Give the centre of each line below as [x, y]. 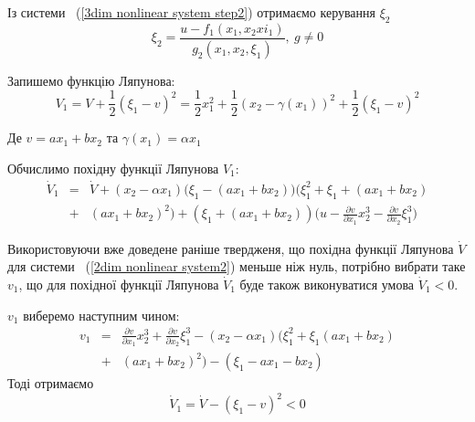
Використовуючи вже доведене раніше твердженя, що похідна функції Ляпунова [231, 248]
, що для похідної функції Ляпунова [119, 285]
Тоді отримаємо [51, 383]
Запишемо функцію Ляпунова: [91, 80]
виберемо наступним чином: [101, 315]
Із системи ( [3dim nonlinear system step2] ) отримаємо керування [192, 12]
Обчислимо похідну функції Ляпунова [113, 168]
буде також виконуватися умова [327, 285]
